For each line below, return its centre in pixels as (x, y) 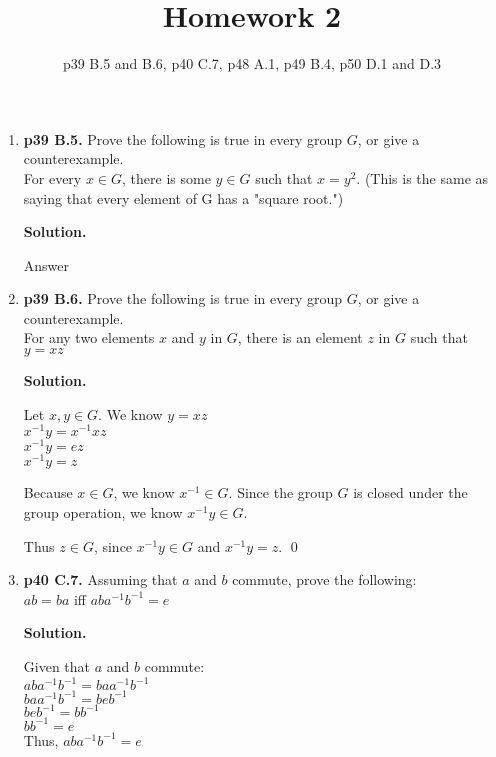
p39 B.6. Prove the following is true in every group (183, 298)
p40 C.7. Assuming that (100, 579)
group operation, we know (103, 512)
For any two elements (89, 337)
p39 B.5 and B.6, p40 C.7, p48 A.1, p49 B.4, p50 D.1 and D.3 (252, 63)
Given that (57, 666)
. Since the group (280, 492)
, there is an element (300, 337)
